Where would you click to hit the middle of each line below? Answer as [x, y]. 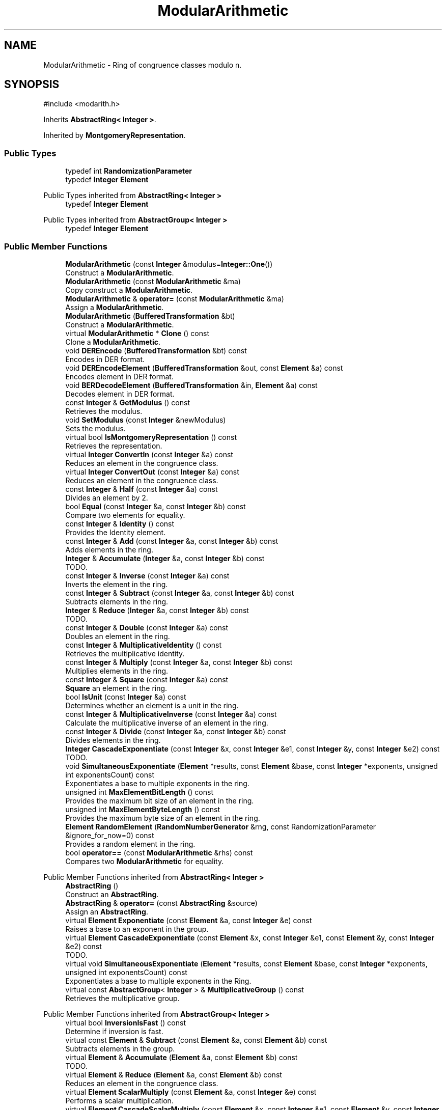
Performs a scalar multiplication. [119, 1100]
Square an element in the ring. [116, 688]
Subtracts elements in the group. [120, 1048]
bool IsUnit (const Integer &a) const [126, 697]
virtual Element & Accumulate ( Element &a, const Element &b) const [182, 1057]
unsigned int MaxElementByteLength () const [143, 809]
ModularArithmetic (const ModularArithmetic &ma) [153, 281]
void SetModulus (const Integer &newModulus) [146, 420]
